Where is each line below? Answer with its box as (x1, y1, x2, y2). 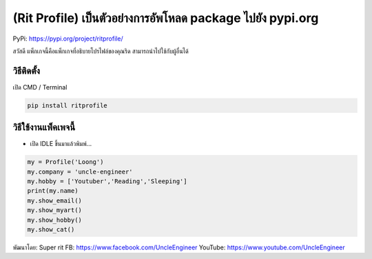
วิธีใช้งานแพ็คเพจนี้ (12, 121, 76, 134)
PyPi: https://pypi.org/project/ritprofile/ (12, 34, 123, 43)
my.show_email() (27, 196, 83, 205)
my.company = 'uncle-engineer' (27, 167, 134, 176)
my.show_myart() (27, 207, 83, 214)
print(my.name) (27, 187, 79, 195)
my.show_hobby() (27, 216, 83, 224)
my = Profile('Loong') (27, 158, 104, 166)
